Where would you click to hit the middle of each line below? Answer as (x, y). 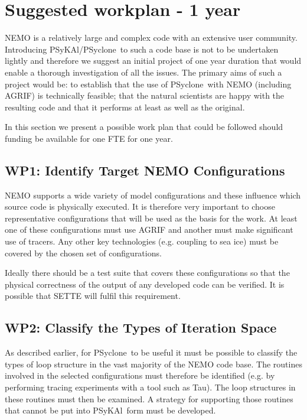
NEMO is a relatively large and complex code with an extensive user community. (151, 38)
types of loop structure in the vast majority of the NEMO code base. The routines (153, 364)
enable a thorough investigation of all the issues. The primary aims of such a (143, 72)
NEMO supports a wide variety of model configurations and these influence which (153, 195)
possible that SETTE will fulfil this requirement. (93, 296)
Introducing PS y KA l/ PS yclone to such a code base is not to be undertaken (142, 49)
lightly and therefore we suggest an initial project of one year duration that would (153, 61)
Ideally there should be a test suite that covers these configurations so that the (147, 273)
